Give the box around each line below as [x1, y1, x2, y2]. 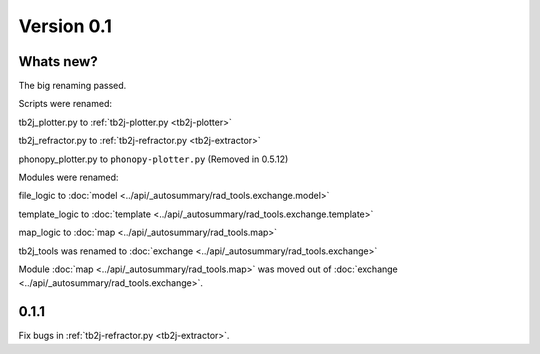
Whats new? [18, 53, 99, 70]
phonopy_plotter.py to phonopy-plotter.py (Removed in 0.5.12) [18, 153, 289, 165]
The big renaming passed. [18, 80, 127, 92]
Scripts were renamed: [18, 98, 112, 110]
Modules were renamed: [18, 171, 119, 184]
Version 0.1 [18, 15, 112, 37]
